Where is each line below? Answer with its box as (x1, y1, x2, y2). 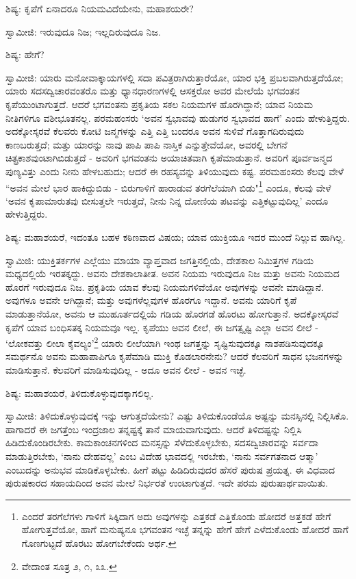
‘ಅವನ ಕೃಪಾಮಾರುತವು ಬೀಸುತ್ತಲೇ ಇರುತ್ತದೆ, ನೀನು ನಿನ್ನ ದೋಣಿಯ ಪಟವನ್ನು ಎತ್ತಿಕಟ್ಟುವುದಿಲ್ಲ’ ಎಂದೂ (5, 193, 329, 207)
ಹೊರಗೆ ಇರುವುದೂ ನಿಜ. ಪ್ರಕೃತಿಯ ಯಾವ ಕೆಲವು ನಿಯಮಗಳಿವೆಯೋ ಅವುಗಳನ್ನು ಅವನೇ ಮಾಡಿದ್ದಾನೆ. (5, 279, 324, 294)
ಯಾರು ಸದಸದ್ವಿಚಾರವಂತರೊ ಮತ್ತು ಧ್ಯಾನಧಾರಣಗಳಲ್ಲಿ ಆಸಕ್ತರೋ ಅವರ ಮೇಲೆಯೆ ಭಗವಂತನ (5, 83, 300, 98)
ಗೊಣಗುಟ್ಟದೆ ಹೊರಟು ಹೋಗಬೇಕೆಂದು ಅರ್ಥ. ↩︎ (21, 535, 177, 550)
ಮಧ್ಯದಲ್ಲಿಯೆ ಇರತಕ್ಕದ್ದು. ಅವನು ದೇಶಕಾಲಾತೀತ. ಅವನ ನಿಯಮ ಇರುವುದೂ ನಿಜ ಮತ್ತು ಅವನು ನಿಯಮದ (5, 266, 340, 281)
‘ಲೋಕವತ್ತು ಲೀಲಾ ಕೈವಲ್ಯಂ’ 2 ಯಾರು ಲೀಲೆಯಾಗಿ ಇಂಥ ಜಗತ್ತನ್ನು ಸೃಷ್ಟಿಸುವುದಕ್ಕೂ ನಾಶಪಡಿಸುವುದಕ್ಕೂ (5, 334, 325, 350)
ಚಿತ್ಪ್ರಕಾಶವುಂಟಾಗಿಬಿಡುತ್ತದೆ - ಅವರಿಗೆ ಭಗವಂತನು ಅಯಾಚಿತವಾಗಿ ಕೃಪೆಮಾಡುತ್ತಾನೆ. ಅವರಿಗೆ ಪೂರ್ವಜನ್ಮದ (5, 151, 333, 165)
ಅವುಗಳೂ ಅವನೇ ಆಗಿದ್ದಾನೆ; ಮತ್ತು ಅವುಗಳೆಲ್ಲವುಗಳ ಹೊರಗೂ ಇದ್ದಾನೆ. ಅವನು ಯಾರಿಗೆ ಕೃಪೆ (5, 293, 297, 307)
